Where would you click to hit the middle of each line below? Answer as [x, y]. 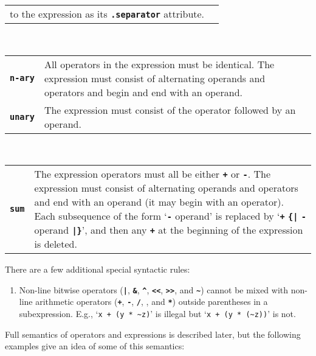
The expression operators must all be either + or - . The [153, 174]
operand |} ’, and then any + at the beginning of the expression [169, 230]
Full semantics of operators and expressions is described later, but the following [153, 334]
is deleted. [56, 244]
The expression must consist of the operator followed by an [170, 110]
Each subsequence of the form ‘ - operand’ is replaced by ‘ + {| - [170, 216]
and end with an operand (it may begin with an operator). [159, 202]
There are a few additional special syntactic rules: [98, 269]
